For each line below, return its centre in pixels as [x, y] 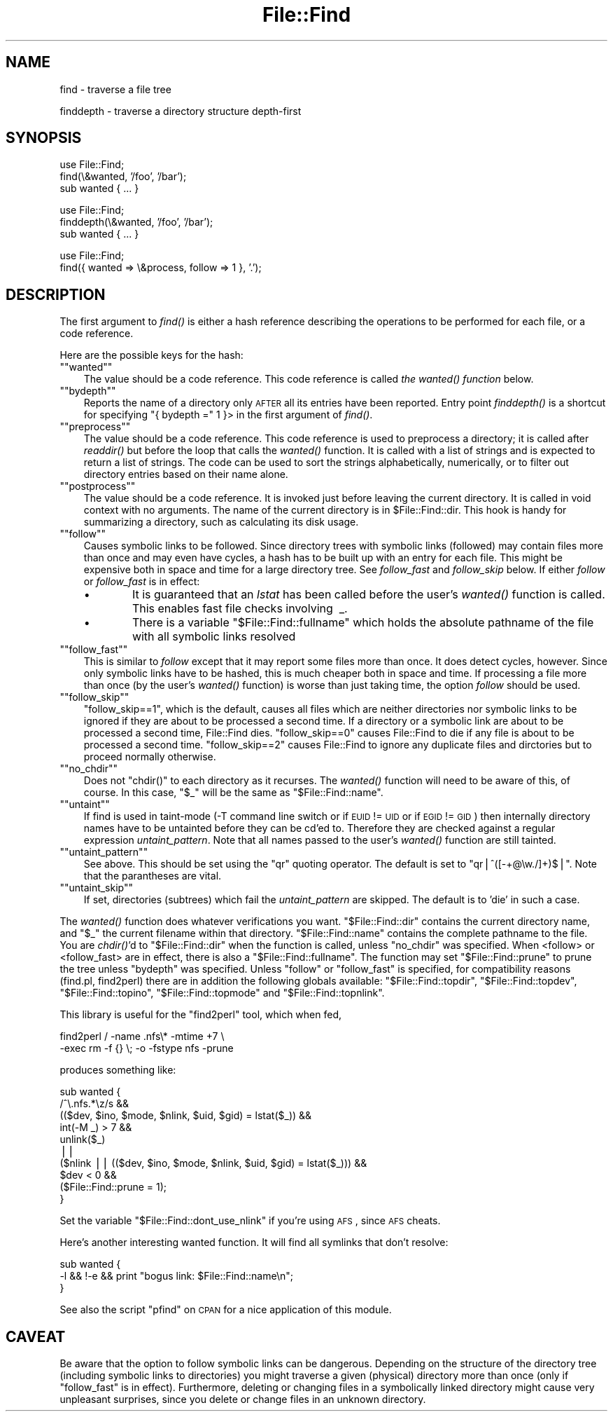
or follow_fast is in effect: [142, 582]
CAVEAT [36, 1336]
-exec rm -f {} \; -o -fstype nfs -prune [147, 1048]
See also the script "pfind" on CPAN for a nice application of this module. [226, 1310]
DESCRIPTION [56, 294]
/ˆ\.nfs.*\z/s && [94, 1104]
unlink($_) [83, 1139]
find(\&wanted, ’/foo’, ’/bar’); [123, 177]
